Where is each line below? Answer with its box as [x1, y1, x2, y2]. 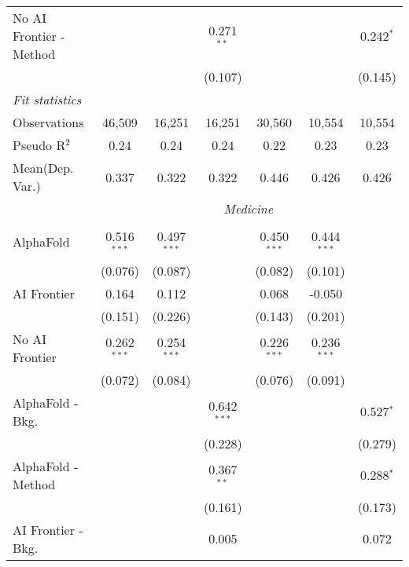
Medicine [223, 199, 274, 218]
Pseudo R [13, 136, 66, 154]
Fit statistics [13, 90, 82, 108]
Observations [13, 113, 84, 131]
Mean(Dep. [13, 159, 74, 177]
